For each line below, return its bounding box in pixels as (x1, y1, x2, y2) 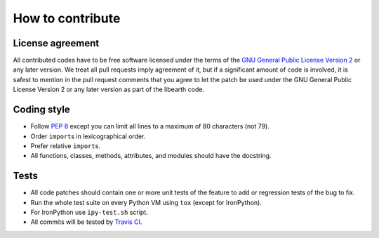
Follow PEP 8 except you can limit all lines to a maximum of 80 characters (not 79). (30, 122, 270, 131)
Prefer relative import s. (30, 141, 101, 150)
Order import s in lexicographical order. (30, 132, 146, 140)
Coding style (13, 104, 70, 116)
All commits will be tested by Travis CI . (30, 218, 142, 226)
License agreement (13, 37, 100, 49)
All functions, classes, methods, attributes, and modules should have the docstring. (30, 152, 272, 160)
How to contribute (13, 11, 121, 26)
